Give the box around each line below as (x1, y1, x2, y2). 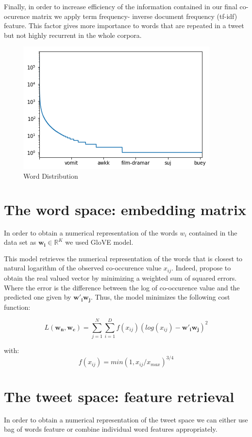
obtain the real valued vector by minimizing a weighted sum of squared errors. (4, 272, 237, 283)
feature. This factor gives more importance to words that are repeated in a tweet (4, 20, 244, 31)
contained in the (189, 227, 237, 237)
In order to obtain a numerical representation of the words (4, 227, 178, 237)
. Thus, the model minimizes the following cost (90, 292, 230, 302)
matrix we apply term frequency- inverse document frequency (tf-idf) (32, 11, 237, 21)
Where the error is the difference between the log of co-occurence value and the (4, 282, 240, 292)
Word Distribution (23, 170, 78, 181)
